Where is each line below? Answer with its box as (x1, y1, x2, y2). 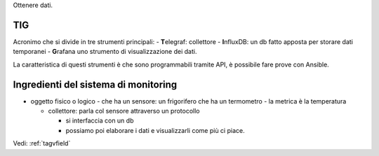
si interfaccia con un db (65, 116, 134, 125)
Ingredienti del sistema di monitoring (13, 78, 178, 90)
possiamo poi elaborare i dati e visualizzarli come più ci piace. (65, 126, 245, 134)
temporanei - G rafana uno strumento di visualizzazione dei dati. (13, 48, 197, 56)
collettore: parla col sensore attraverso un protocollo (48, 106, 200, 115)
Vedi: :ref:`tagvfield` (13, 139, 71, 148)
